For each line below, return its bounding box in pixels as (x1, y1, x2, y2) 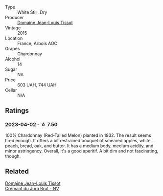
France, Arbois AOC (17, 41, 58, 46)
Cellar (5, 87, 17, 93)
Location (5, 35, 23, 41)
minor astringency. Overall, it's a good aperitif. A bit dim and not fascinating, (5, 148, 159, 153)
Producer (5, 15, 24, 20)
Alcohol (5, 56, 21, 62)
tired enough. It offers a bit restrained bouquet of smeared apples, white (5, 137, 151, 143)
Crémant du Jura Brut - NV (5, 185, 60, 191)
